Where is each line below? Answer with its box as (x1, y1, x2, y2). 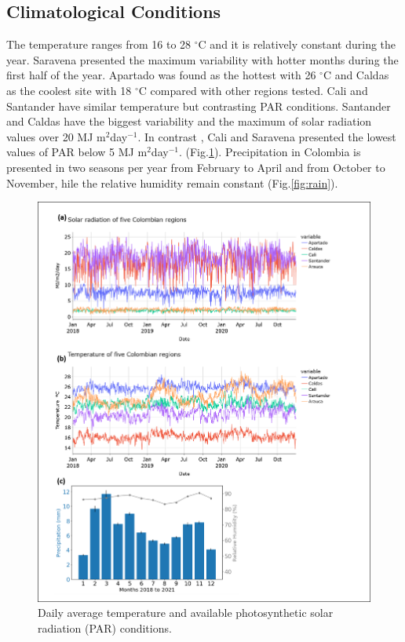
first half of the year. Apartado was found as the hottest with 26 (6, 67, 316, 83)
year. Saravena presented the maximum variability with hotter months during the (6, 51, 399, 67)
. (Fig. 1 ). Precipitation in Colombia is (178, 144, 361, 160)
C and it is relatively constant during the (198, 36, 396, 53)
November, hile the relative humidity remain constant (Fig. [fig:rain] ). (6, 174, 338, 191)
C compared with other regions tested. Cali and (138, 82, 368, 98)
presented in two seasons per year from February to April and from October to (6, 159, 385, 175)
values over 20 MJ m (6, 128, 106, 144)
